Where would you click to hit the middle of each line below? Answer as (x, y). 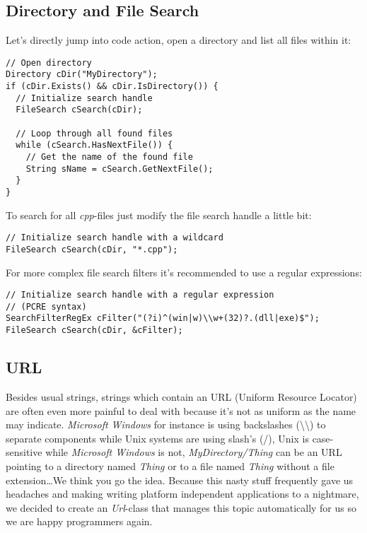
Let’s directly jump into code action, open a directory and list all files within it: (179, 40)
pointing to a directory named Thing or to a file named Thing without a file (170, 465)
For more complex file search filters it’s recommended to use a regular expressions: (184, 272)
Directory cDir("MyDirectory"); (82, 75)
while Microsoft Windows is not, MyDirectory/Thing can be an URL (194, 452)
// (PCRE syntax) (46, 306)
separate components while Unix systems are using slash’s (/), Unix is (157, 438)
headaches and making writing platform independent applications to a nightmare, (182, 494)
